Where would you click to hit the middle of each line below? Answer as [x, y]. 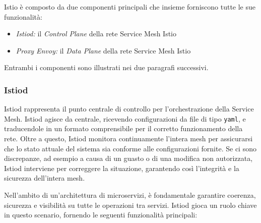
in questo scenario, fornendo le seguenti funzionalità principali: [101, 215]
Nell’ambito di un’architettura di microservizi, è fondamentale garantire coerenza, [130, 195]
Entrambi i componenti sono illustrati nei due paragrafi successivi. [106, 67]
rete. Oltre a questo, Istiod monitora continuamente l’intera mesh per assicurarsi [128, 138]
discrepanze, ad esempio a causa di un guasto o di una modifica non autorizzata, [128, 158]
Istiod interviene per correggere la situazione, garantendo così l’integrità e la [122, 168]
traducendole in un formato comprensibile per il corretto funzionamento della [123, 128]
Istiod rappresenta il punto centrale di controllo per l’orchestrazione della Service [129, 109]
